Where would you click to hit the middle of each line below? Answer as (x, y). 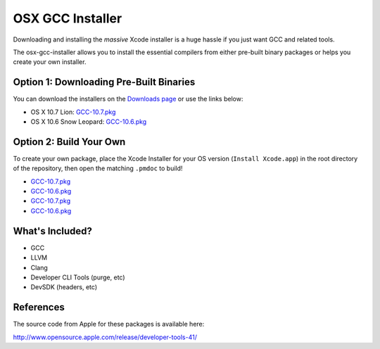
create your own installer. (50, 62)
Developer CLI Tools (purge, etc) (78, 277)
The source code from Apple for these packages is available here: (109, 324)
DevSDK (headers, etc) (64, 287)
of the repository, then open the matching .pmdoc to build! (98, 168)
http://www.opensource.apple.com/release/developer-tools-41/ (105, 337)
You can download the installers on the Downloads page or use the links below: (128, 99)
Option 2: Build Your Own (69, 142)
